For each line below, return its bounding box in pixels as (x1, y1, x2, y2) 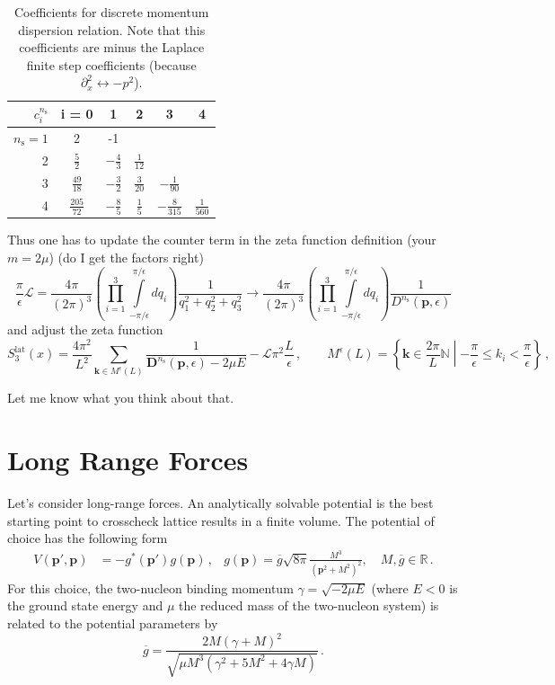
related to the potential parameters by (7, 614, 218, 633)
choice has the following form (7, 529, 168, 547)
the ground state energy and (7, 596, 163, 615)
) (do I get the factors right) (48, 248, 204, 267)
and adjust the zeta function (7, 320, 163, 339)
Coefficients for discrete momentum (13, 3, 209, 21)
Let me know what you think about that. (7, 388, 234, 407)
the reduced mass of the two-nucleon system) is (179, 596, 439, 615)
